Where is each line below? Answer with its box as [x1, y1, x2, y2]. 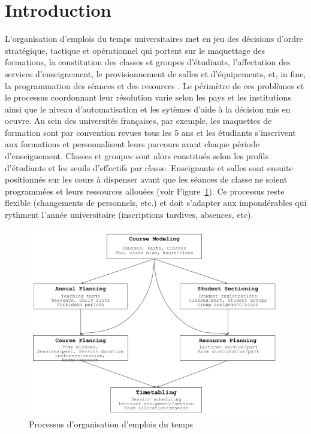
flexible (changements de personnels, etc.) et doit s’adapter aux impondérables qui [5, 196, 307, 209]
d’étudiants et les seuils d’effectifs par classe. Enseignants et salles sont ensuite [5, 161, 293, 174]
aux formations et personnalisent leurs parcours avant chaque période [5, 138, 259, 150]
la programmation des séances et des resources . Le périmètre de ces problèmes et [5, 79, 304, 92]
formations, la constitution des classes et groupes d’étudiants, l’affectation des [5, 56, 291, 68]
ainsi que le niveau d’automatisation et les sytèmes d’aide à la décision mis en [5, 102, 291, 115]
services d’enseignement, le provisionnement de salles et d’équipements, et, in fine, [5, 67, 306, 80]
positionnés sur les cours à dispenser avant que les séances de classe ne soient [5, 173, 288, 186]
